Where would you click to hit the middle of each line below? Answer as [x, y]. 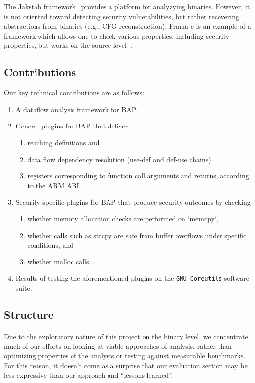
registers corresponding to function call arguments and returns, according [138, 176]
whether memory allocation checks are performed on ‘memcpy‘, [123, 218]
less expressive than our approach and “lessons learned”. [89, 375]
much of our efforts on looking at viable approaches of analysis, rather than [118, 346]
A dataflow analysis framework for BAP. [77, 109]
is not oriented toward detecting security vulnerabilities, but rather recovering [122, 16]
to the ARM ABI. [54, 185]
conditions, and [51, 245]
